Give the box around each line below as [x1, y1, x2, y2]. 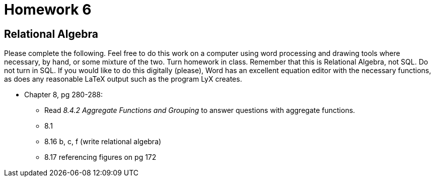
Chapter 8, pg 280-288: [24, 90, 103, 99]
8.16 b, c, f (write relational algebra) [44, 137, 162, 146]
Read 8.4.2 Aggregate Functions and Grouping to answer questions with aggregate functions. [44, 106, 355, 115]
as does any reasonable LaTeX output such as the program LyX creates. [4, 75, 242, 84]
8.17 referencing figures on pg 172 [44, 153, 157, 162]
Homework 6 [4, 1, 92, 18]
